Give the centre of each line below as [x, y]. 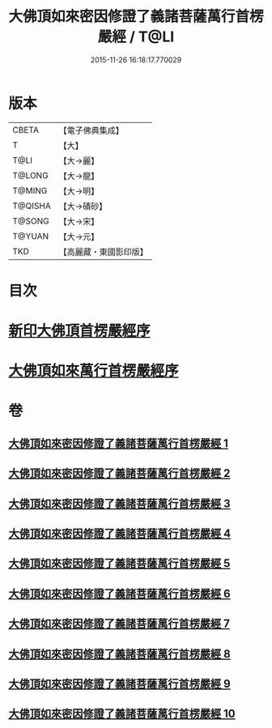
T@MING [30, 190]
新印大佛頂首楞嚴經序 [80, 331]
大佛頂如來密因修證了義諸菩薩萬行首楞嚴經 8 [119, 654]
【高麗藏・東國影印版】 [103, 252]
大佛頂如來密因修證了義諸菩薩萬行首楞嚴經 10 [122, 714]
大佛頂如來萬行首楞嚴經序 [94, 371]
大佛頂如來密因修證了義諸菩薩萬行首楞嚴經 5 [119, 564]
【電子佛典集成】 [91, 130]
